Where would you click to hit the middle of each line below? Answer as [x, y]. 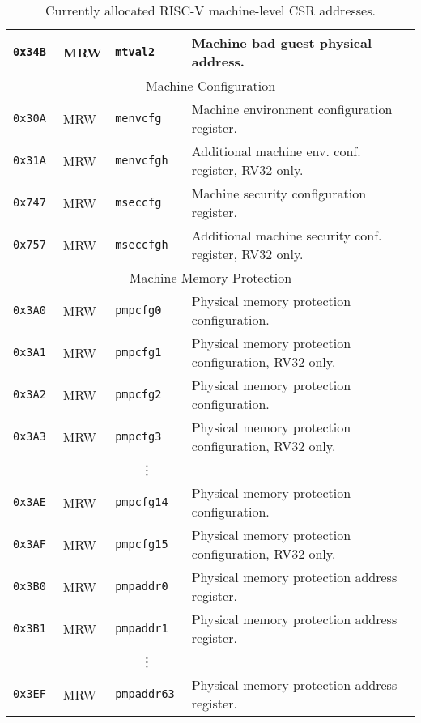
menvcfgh [142, 160]
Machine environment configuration [292, 109]
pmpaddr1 [142, 628]
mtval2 [135, 52]
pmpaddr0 [142, 586]
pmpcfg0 [138, 310]
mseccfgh [142, 245]
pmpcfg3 [138, 436]
